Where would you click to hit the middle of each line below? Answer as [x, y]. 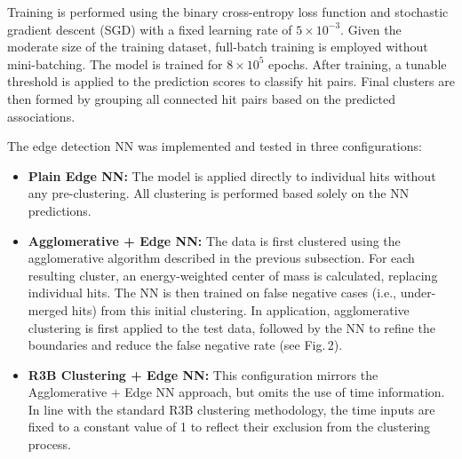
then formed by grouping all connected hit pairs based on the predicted [202, 98]
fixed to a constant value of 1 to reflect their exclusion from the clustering [229, 427]
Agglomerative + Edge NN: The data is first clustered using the [214, 240]
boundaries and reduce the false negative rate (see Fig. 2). [185, 345]
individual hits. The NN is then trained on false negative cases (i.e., [212, 293]
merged [48, 309]
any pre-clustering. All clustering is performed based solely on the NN [219, 193]
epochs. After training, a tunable [358, 63]
